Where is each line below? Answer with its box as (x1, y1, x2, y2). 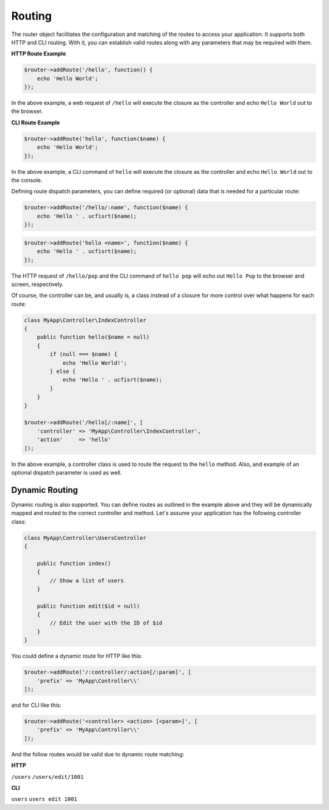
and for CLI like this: (11, 701, 62, 709)
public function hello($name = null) (37, 334, 150, 341)
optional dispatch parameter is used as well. (11, 468, 122, 476)
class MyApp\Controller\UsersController (24, 534, 146, 541)
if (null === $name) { (49, 351, 118, 358)
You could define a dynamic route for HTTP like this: (11, 653, 143, 660)
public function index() (37, 560, 111, 567)
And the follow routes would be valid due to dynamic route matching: (11, 750, 185, 758)
